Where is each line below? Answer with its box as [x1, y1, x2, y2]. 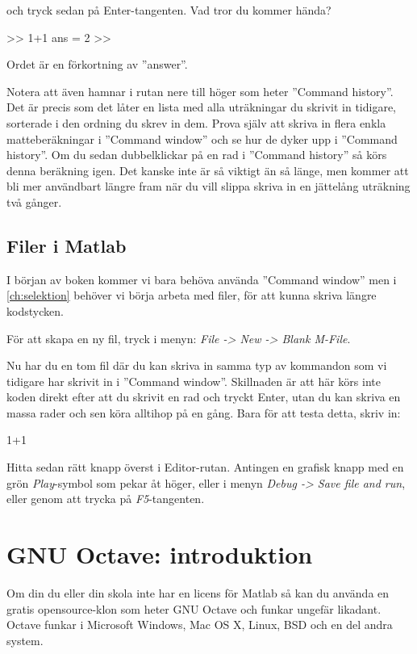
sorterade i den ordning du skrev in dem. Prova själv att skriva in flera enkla [6, 114, 386, 131]
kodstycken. [6, 302, 64, 319]
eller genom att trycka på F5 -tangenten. [6, 490, 205, 507]
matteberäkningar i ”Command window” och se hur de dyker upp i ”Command [6, 130, 398, 147]
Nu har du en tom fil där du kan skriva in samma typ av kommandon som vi [6, 357, 387, 374]
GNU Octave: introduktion [6, 538, 313, 571]
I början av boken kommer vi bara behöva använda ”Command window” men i [6, 270, 397, 287]
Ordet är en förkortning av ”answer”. [6, 56, 188, 73]
